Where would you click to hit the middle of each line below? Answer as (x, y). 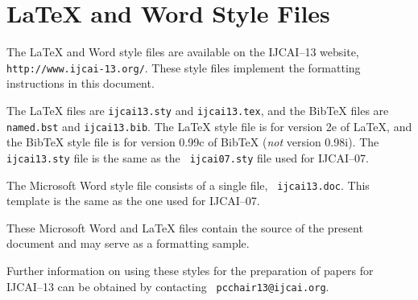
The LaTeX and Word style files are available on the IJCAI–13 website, (183, 52)
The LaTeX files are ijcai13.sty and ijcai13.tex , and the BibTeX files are (198, 110)
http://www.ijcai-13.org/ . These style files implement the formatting (184, 67)
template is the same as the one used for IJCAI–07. (133, 201)
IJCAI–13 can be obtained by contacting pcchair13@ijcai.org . (168, 286)
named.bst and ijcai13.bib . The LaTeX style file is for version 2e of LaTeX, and (209, 126)
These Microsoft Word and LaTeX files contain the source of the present (185, 227)
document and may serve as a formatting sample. (128, 243)
